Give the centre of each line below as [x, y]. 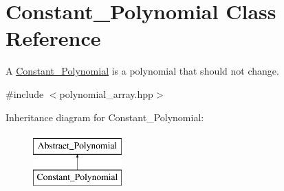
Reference [53, 38]
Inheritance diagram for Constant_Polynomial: [105, 117]
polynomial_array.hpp [106, 93]
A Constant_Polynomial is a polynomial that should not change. [142, 71]
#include [25, 93]
